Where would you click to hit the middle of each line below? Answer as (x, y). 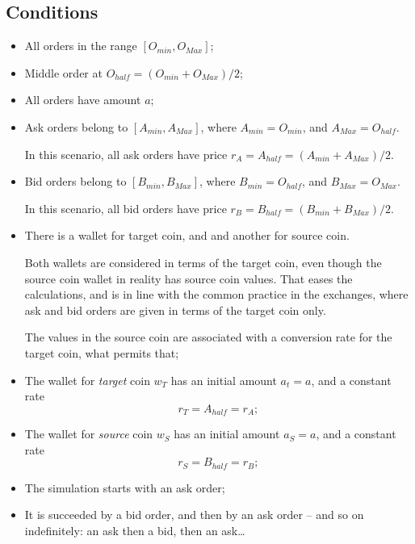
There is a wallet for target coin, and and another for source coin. (187, 235)
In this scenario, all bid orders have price (126, 208)
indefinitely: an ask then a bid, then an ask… (135, 530)
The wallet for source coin (89, 434)
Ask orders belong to (76, 126)
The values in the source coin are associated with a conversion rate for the (208, 337)
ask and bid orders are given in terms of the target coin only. (175, 310)
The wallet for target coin (87, 380)
